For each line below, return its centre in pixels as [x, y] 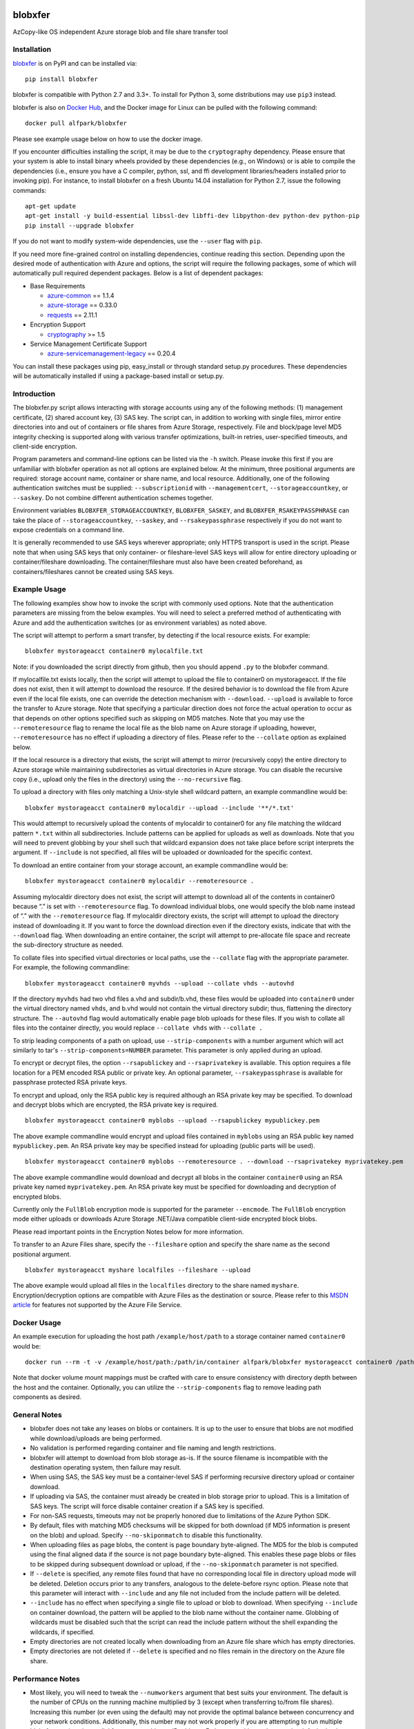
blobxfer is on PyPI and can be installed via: [75, 63]
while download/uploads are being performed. [96, 1438]
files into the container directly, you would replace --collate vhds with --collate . [138, 1028]
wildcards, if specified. [62, 1631]
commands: [30, 190]
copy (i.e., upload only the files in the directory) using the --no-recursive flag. [128, 779]
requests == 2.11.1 [72, 315]
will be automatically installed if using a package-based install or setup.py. [118, 376]
